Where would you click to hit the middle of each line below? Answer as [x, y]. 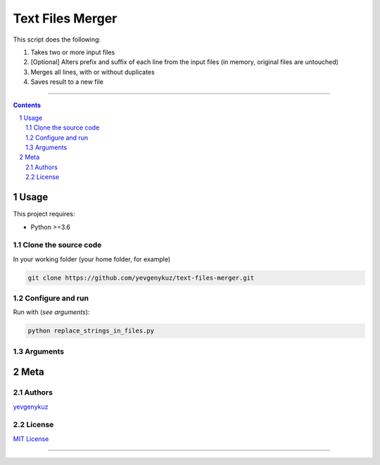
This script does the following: [57, 39]
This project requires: [44, 214]
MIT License [31, 439]
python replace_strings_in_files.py [91, 331]
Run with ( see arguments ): [51, 312]
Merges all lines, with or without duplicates [93, 72]
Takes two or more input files [73, 52]
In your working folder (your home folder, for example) [92, 259]
